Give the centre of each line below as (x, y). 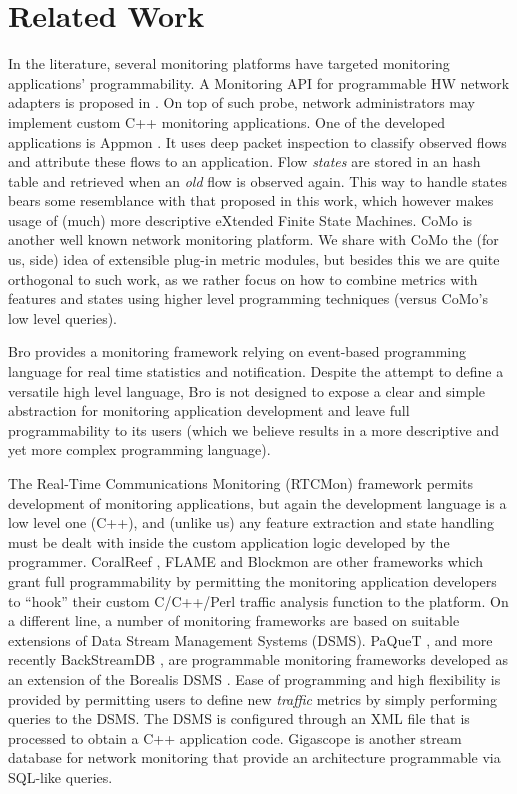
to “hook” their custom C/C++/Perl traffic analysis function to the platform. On (258, 600)
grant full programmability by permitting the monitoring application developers (252, 580)
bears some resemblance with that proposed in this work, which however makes (251, 200)
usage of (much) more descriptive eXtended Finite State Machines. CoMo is (240, 219)
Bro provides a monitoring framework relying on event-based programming (237, 351)
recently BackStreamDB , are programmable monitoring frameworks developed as (258, 659)
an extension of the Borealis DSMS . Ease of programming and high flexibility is (254, 678)
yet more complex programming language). (139, 449)
